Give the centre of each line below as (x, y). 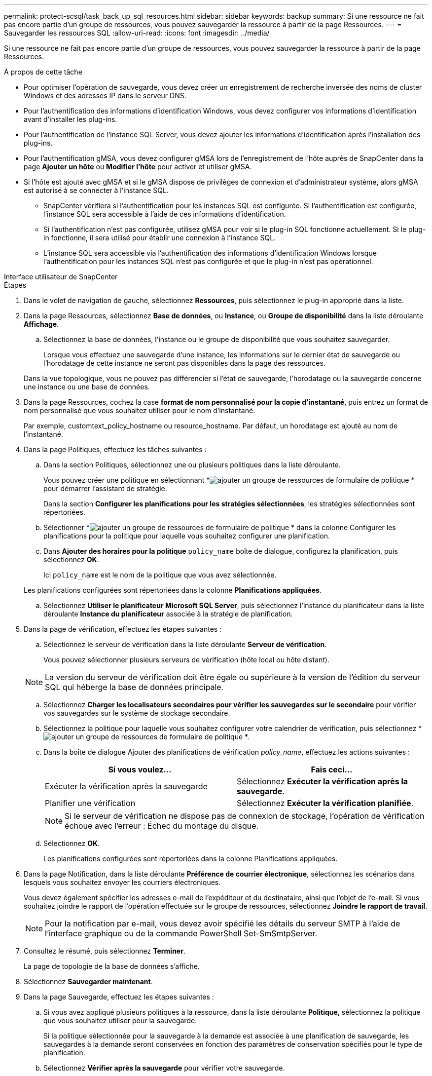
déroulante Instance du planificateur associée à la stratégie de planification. (168, 614)
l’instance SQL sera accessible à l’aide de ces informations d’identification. (165, 214)
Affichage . (41, 324)
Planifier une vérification (90, 803)
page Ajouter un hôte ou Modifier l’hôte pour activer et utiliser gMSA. (138, 167)
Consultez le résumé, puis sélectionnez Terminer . (105, 951)
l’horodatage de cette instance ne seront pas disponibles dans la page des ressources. (184, 363)
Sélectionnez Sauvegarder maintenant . (88, 981)
